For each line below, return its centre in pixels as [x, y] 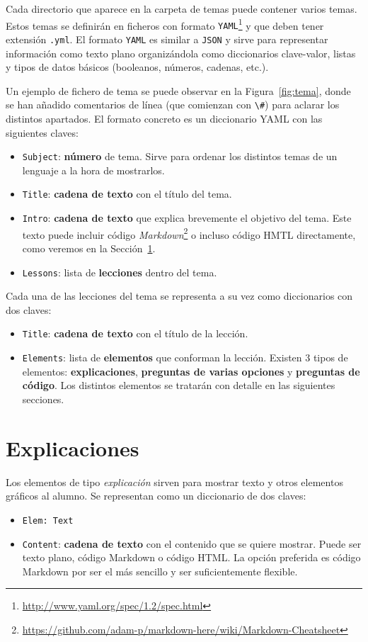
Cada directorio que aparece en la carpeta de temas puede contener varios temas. [182, 9]
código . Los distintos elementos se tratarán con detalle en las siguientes [179, 385]
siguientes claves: [42, 132]
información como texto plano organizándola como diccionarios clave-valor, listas [181, 53]
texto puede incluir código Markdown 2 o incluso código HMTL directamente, [189, 233]
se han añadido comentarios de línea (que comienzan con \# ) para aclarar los [173, 105]
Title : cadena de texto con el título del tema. [127, 194]
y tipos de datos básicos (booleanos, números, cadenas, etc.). [137, 67]
